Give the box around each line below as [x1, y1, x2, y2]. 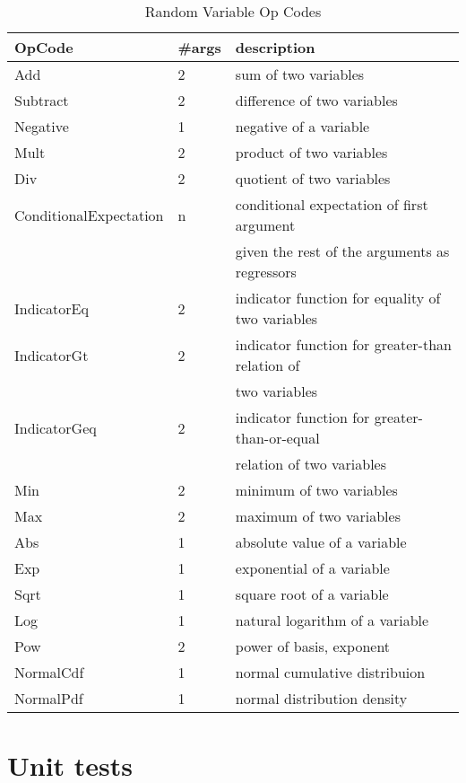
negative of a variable [235, 116, 370, 136]
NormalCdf [14, 662, 84, 682]
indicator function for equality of [235, 287, 441, 308]
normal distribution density [235, 688, 408, 708]
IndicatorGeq [14, 417, 97, 438]
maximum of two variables [235, 506, 401, 526]
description [235, 37, 315, 57]
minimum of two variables [235, 479, 398, 500]
